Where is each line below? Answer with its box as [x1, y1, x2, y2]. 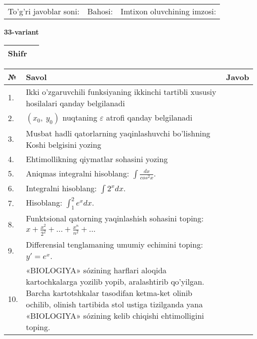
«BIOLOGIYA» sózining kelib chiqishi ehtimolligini [26, 310, 204, 322]
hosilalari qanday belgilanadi [26, 97, 125, 109]
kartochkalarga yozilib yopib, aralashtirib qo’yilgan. [26, 276, 205, 288]
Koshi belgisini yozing [26, 138, 101, 150]
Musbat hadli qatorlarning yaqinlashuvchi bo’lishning [26, 127, 211, 139]
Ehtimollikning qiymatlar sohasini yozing [26, 153, 168, 165]
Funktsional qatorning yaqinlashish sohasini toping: [26, 212, 204, 224]
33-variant [4, 27, 39, 37]
